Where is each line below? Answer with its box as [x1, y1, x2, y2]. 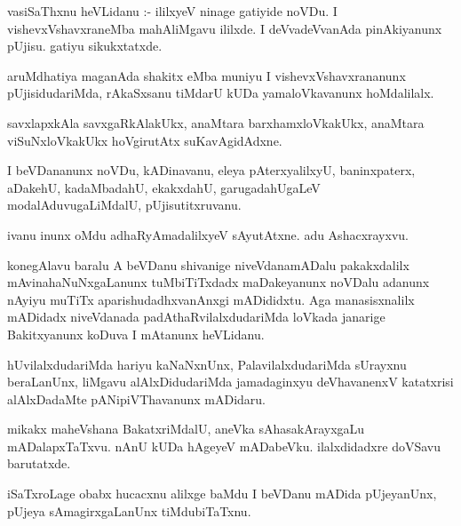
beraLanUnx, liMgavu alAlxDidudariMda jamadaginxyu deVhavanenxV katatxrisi [7, 372, 454, 391]
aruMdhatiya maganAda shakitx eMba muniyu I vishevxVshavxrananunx [7, 66, 406, 84]
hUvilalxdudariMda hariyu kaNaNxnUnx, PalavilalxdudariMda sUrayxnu [7, 355, 407, 373]
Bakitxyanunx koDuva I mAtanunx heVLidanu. [7, 324, 265, 343]
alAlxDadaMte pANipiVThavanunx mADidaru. [7, 389, 266, 408]
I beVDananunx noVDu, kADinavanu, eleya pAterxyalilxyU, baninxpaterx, [7, 161, 416, 179]
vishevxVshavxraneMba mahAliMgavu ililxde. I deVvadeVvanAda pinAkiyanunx [7, 19, 442, 37]
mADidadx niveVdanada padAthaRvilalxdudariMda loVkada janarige [7, 307, 385, 326]
